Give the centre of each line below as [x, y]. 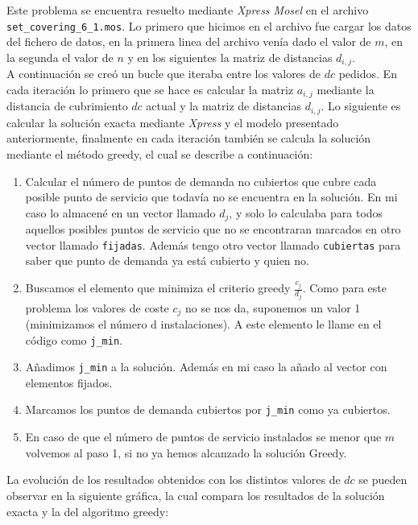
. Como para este [344, 288]
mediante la [346, 89]
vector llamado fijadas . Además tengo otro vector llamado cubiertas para [213, 244]
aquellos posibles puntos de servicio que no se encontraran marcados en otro [213, 229]
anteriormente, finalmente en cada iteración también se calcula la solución [189, 138]
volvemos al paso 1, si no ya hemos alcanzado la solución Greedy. [186, 452]
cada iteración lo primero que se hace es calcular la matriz [150, 89]
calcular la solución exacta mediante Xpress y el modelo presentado [173, 122]
